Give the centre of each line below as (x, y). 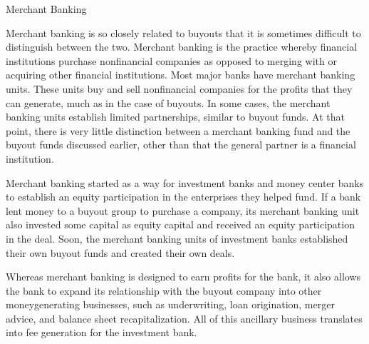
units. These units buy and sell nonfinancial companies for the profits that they (179, 88)
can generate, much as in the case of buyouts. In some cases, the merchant (168, 102)
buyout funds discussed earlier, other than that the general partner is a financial (181, 145)
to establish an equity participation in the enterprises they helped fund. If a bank (183, 197)
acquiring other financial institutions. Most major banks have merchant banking (181, 75)
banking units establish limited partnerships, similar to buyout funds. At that (175, 117)
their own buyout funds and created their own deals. (120, 252)
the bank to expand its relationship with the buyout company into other (164, 290)
